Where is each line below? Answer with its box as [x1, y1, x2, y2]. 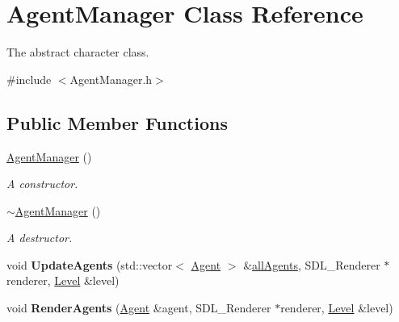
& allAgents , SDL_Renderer [243, 256, 380, 273]
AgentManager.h [69, 70, 153, 87]
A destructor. [6, 229, 73, 246]
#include [6, 70, 52, 87]
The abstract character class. [6, 44, 149, 61]
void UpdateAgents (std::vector [6, 256, 173, 273]
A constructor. [6, 175, 78, 192]
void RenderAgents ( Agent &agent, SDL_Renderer [6, 299, 271, 316]
